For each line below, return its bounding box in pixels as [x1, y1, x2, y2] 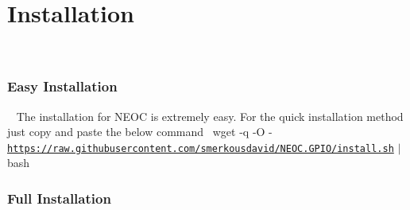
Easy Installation [7, 76, 118, 96]
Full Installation [7, 188, 111, 208]
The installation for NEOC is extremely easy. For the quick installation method [16, 107, 404, 124]
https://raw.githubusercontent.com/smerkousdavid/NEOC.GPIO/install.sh [7, 142, 394, 154]
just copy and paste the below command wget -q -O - [7, 123, 273, 140]
